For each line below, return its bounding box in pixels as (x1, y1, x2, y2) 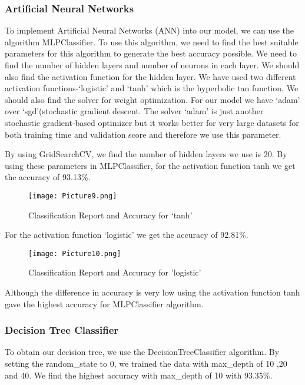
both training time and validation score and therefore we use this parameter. (5, 128, 281, 140)
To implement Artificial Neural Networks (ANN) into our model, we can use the (5, 24, 294, 36)
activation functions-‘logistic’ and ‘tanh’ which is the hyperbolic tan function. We (5, 82, 299, 94)
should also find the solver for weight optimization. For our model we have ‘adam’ (5, 93, 300, 105)
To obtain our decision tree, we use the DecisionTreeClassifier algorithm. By (5, 346, 280, 358)
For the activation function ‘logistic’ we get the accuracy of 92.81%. (5, 228, 248, 241)
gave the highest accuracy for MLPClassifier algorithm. (5, 297, 204, 310)
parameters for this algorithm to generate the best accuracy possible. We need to (5, 47, 297, 59)
